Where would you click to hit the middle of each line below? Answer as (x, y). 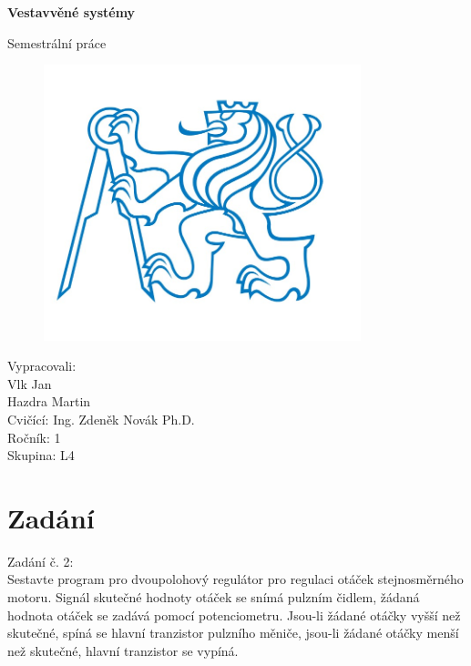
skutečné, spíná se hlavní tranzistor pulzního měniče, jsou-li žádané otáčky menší (233, 633)
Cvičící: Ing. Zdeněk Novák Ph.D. (101, 419)
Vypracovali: (42, 366)
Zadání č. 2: (41, 561)
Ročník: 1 (34, 437)
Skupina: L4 (41, 455)
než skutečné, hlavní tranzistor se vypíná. (123, 650)
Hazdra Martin (49, 401)
